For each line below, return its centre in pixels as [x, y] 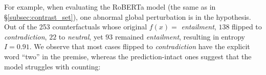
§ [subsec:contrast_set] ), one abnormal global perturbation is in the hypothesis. [128, 16]
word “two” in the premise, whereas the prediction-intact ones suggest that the [128, 56]
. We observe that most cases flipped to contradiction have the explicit [140, 46]
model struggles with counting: [52, 66]
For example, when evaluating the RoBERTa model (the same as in [110, 7]
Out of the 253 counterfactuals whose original [76, 27]
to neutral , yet [81, 36]
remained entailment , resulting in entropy [180, 36]
